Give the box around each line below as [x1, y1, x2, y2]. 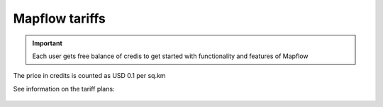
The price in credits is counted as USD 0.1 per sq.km [13, 72, 166, 80]
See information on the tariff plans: [13, 84, 115, 93]
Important [32, 39, 63, 47]
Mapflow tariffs [13, 11, 106, 26]
